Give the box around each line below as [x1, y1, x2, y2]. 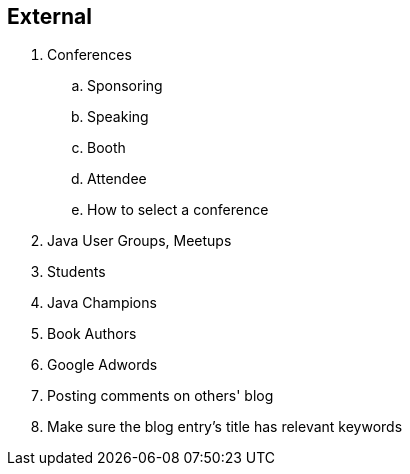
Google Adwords [47, 356, 158, 374]
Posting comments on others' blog [47, 387, 274, 405]
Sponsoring [87, 77, 163, 95]
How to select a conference [87, 201, 269, 219]
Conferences [47, 46, 132, 64]
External [7, 4, 92, 29]
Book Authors [47, 325, 137, 343]
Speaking [87, 108, 149, 126]
